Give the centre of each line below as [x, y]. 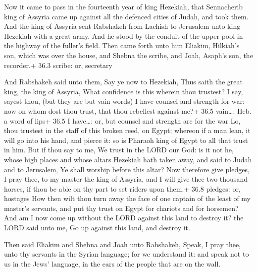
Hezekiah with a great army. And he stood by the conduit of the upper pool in [124, 35]
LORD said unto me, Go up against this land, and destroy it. [97, 228]
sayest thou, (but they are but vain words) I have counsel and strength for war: [124, 101]
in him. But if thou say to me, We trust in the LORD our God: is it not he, [119, 150]
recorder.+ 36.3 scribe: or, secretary [58, 65]
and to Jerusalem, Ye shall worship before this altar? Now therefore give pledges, [127, 169]
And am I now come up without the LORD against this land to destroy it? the [124, 218]
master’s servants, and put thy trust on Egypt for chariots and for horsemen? [121, 208]
